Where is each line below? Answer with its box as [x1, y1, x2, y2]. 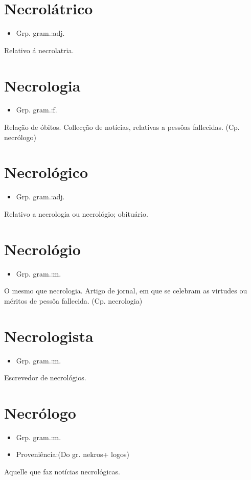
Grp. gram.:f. [16, 104, 57, 115]
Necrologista [4, 325, 94, 346]
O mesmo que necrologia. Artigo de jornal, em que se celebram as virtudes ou [4, 285, 247, 296]
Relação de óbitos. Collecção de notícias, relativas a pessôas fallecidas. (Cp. [4, 122, 240, 132]
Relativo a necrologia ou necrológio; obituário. [4, 208, 148, 219]
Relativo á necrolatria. [4, 44, 74, 55]
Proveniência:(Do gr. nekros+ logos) [16, 449, 129, 460]
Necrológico [4, 162, 88, 182]
